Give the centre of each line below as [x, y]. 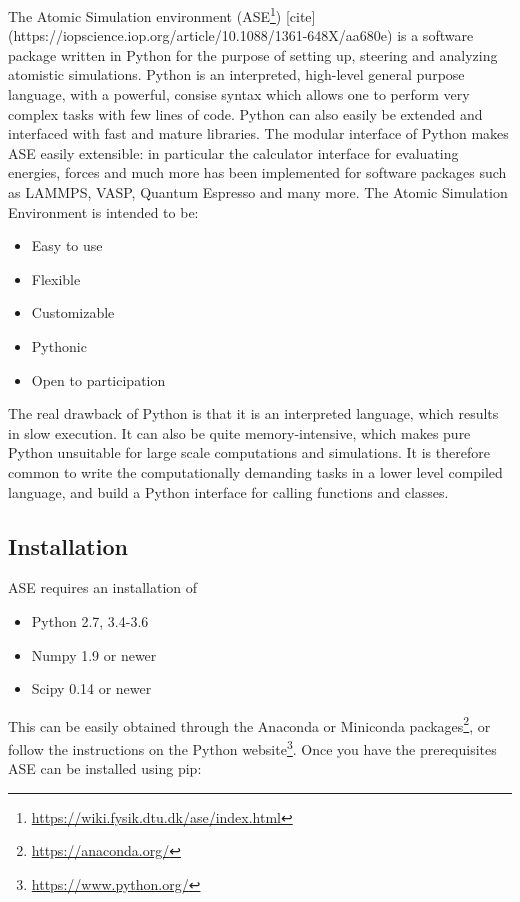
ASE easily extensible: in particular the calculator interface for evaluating [233, 152]
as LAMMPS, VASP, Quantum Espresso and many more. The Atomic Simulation [258, 192]
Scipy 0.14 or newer [91, 688]
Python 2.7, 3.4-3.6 [90, 620]
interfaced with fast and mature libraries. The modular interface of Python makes [258, 133]
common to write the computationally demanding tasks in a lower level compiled [255, 471]
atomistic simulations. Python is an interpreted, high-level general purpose [236, 74]
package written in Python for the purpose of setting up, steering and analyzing [253, 54]
